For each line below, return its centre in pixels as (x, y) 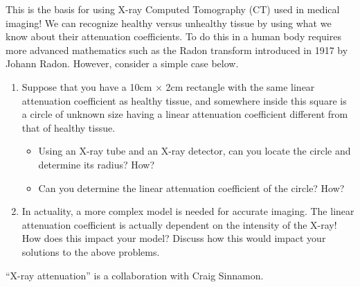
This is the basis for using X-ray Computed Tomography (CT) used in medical (173, 9)
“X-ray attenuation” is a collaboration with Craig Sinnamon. (135, 275)
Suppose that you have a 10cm (87, 86)
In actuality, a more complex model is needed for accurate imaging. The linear (188, 211)
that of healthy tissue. (69, 127)
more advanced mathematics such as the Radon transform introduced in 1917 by (177, 50)
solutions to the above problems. (91, 251)
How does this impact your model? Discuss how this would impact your (174, 238)
